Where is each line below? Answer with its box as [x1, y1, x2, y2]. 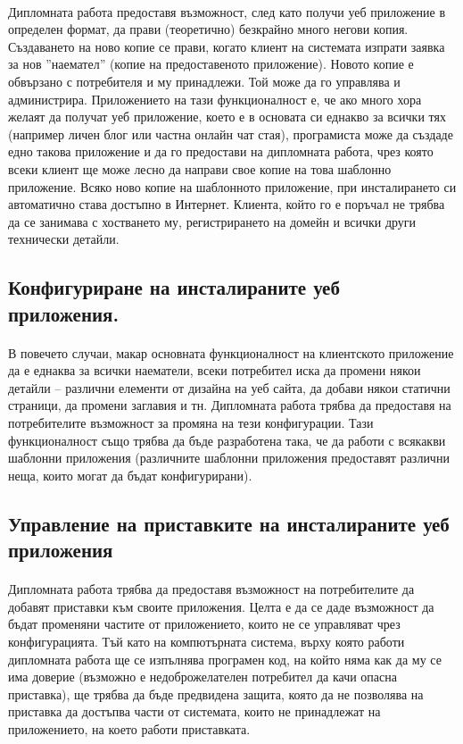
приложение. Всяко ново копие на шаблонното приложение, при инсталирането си [8, 177, 457, 196]
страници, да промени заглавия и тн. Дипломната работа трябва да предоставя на [8, 396, 451, 414]
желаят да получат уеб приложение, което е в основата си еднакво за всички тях [8, 107, 446, 126]
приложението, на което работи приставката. [8, 719, 251, 738]
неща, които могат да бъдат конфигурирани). [8, 465, 252, 484]
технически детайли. [8, 230, 120, 248]
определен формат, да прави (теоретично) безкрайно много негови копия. [8, 20, 409, 38]
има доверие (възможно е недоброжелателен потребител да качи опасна [8, 667, 397, 686]
